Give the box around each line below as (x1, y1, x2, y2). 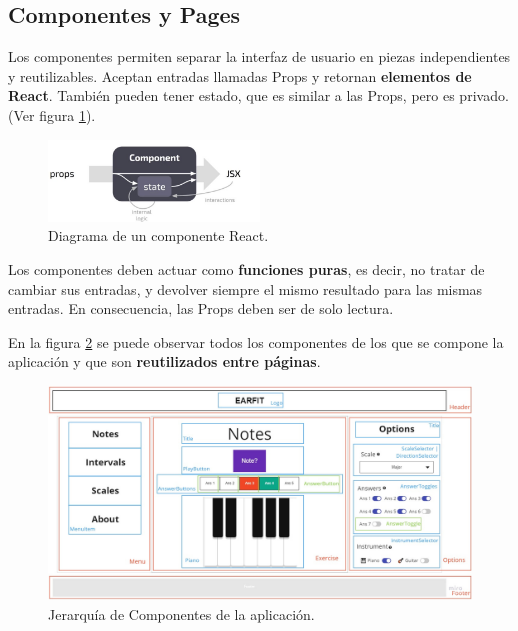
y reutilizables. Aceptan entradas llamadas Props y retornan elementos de (8, 65, 472, 86)
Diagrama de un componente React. (48, 225, 269, 246)
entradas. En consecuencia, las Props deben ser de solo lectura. (8, 298, 394, 319)
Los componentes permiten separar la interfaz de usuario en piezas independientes (8, 46, 511, 67)
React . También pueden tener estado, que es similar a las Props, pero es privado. (8, 85, 509, 106)
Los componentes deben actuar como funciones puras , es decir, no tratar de (8, 258, 485, 279)
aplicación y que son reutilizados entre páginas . (8, 351, 321, 372)
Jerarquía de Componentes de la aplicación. (48, 603, 315, 624)
